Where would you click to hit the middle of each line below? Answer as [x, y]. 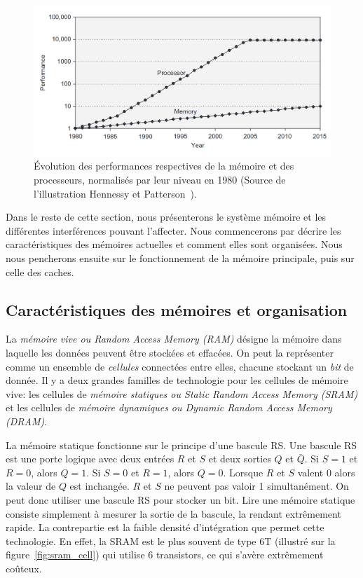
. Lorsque [243, 472]
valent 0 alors [326, 472]
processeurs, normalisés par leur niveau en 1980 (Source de [160, 180]
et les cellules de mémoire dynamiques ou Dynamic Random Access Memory [169, 407]
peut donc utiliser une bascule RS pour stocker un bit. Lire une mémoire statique [180, 499]
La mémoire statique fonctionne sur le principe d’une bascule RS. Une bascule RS [181, 445]
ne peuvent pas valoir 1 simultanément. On [256, 486]
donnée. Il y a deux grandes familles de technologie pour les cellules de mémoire [177, 380]
